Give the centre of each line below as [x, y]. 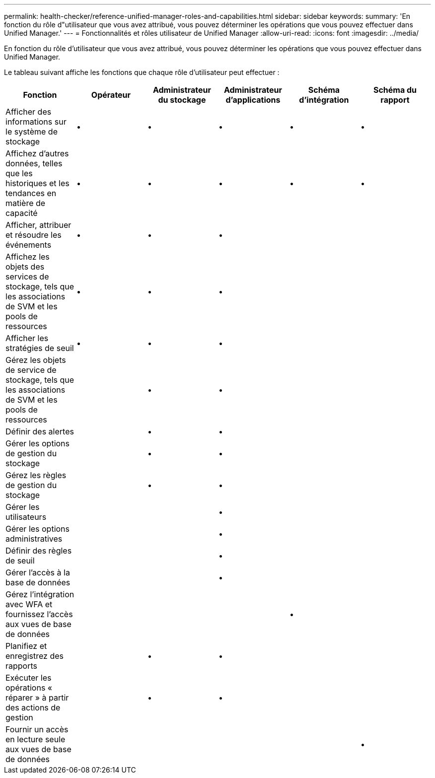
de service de [31, 370]
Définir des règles [39, 551]
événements [29, 245]
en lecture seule [36, 739]
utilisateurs [26, 517]
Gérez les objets [36, 360]
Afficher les [27, 338]
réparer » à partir [37, 698]
